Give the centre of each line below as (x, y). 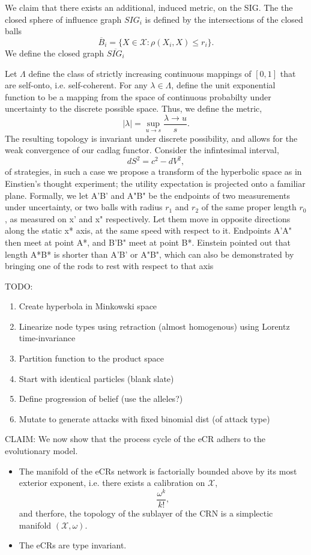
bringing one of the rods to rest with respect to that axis (109, 266)
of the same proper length (249, 207)
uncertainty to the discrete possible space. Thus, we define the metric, (134, 108)
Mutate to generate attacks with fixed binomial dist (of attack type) (144, 418)
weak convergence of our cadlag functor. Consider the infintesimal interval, (142, 150)
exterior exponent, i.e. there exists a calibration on (112, 483)
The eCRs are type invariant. (73, 545)
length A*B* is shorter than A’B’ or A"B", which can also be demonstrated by (149, 254)
